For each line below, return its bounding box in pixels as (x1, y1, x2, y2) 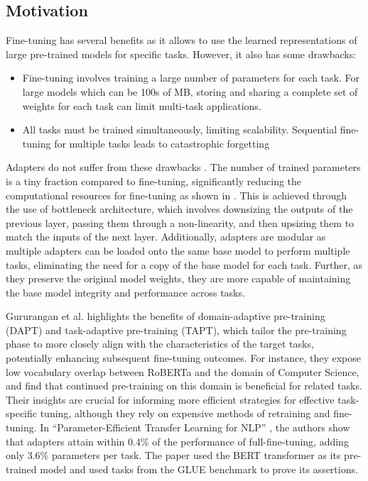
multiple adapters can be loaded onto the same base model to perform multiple (6, 243, 350, 258)
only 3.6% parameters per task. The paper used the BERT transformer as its (6, 448, 341, 463)
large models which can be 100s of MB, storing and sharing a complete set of (22, 84, 358, 99)
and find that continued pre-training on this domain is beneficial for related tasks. (6, 378, 362, 393)
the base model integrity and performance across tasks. (6, 284, 245, 299)
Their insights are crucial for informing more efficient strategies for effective (6, 392, 335, 407)
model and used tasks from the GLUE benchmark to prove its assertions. (40, 461, 358, 476)
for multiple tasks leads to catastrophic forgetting (54, 136, 270, 150)
